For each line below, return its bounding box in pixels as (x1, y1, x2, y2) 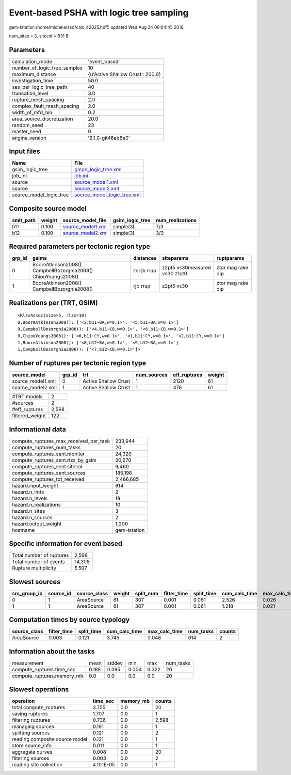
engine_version (12, 134, 47, 141)
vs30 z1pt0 (162, 270, 188, 277)
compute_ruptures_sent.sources (12, 469, 86, 476)
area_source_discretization (12, 115, 73, 122)
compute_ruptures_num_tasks (12, 444, 81, 451)
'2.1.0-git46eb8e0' (88, 134, 130, 141)
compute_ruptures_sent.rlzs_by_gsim (12, 457, 97, 463)
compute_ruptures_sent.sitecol (12, 463, 82, 470)
